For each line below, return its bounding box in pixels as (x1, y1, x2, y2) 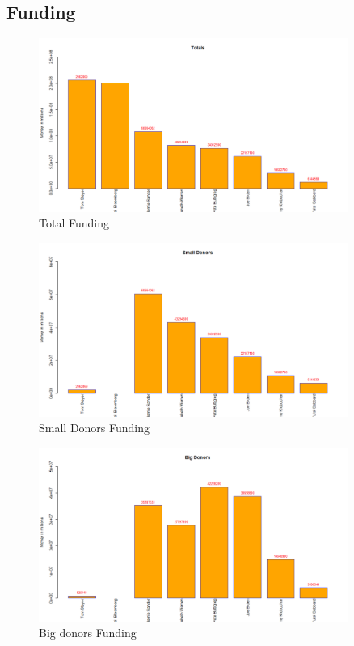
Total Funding (39, 215, 109, 232)
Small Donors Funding (39, 419, 150, 436)
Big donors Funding (39, 624, 137, 641)
